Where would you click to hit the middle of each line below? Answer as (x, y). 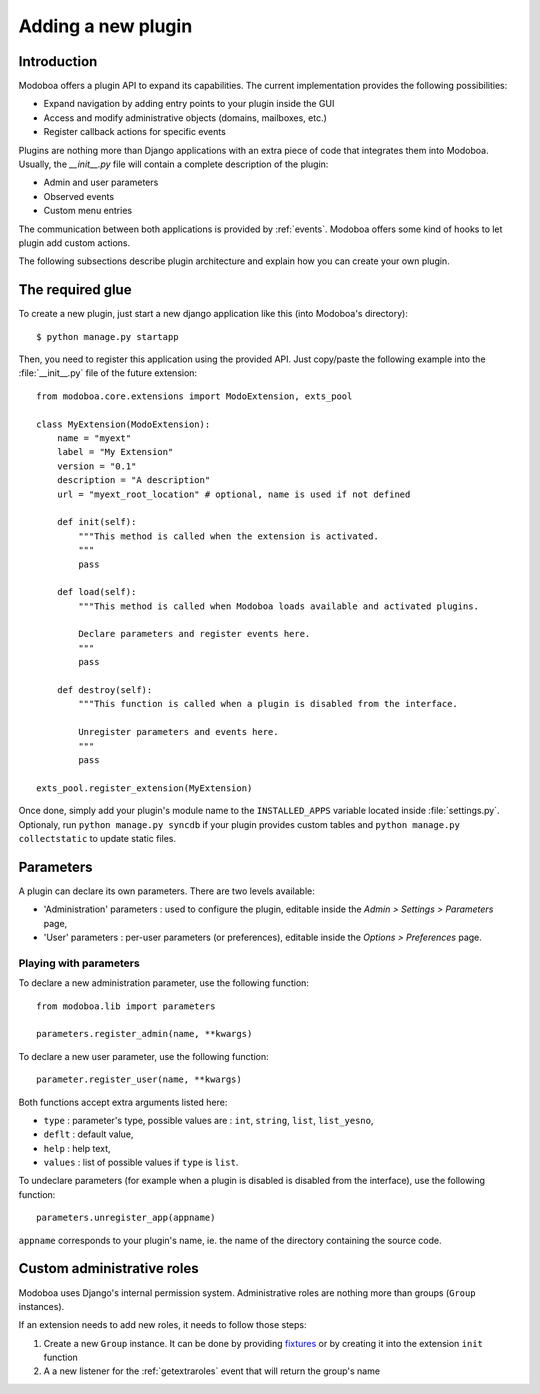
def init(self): (96, 522)
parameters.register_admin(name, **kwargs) (144, 1034)
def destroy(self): (104, 690)
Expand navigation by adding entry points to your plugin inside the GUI (189, 104)
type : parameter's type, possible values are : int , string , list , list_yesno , (208, 1120)
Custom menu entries (88, 211)
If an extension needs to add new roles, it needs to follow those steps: (162, 1325)
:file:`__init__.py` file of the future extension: (108, 373)
